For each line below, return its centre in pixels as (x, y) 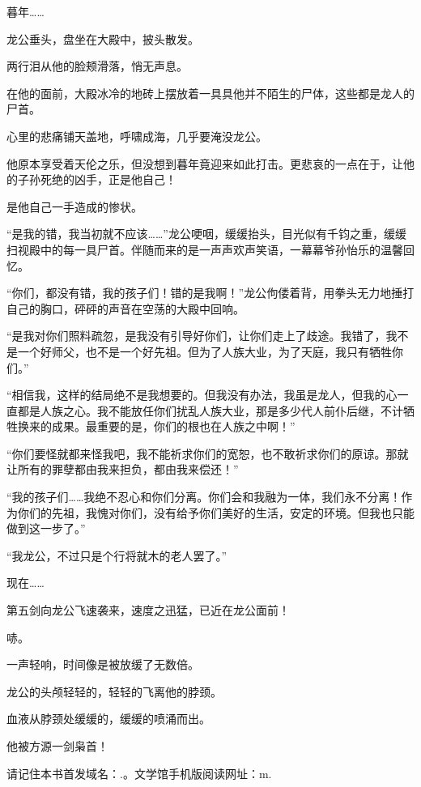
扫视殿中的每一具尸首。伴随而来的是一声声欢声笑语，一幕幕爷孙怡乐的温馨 (205, 249)
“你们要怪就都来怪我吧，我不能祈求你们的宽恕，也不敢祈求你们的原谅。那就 (208, 453)
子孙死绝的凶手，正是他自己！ (97, 179)
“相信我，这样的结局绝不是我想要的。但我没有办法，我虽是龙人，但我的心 (202, 395)
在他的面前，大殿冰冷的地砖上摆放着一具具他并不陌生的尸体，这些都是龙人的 (210, 93)
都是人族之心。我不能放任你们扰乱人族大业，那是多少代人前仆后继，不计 (210, 410)
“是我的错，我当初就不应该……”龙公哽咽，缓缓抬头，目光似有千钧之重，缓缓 (206, 234)
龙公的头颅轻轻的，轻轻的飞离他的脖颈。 (114, 691)
